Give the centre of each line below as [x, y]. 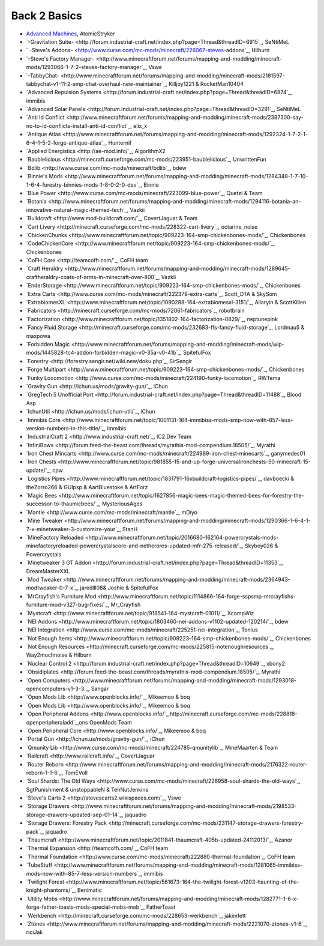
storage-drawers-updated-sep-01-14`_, [75, 815]
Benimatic [89, 890]
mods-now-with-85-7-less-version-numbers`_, [84, 873]
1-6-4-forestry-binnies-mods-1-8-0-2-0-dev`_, [84, 185]
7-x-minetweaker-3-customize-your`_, [73, 529]
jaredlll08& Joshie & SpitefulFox [119, 588]
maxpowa [38, 336]
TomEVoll [76, 773]
